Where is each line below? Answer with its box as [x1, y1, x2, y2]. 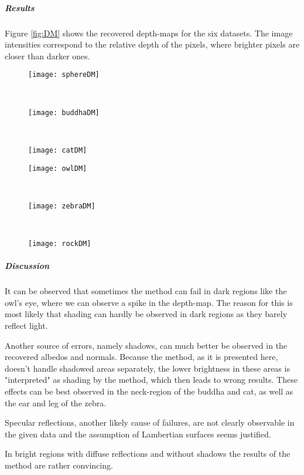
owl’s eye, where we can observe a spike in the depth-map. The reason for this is [5, 296, 293, 308]
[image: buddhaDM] [28, 108, 100, 117]
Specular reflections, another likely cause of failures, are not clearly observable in [5, 416, 295, 429]
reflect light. [5, 319, 48, 331]
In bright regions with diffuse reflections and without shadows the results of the [5, 447, 291, 460]
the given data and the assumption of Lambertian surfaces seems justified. [5, 427, 271, 440]
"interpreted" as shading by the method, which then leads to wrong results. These [5, 373, 298, 386]
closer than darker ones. [5, 49, 90, 62]
